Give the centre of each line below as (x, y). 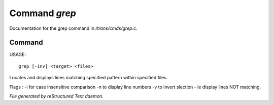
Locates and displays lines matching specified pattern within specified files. (89, 78)
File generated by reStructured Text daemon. (56, 96)
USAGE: (18, 55)
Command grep (43, 13)
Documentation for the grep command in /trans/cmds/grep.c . (73, 28)
